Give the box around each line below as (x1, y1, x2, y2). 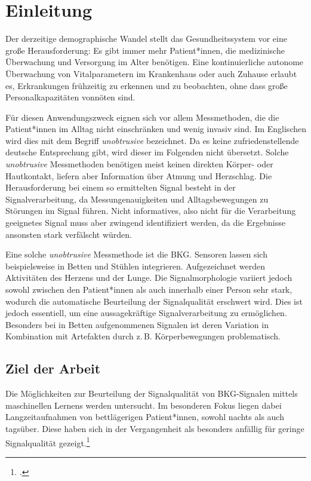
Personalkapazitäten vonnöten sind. (5, 91, 136, 103)
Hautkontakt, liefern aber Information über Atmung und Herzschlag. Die (5, 169, 272, 182)
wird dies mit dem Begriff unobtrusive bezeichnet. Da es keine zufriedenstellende (5, 134, 299, 146)
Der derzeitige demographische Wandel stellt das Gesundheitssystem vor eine (5, 32, 287, 45)
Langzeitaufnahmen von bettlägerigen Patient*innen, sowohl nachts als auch (5, 410, 284, 423)
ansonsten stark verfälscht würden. (5, 228, 132, 240)
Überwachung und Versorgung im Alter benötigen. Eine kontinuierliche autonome (5, 56, 304, 68)
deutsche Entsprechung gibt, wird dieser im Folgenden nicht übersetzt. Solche (5, 146, 289, 158)
